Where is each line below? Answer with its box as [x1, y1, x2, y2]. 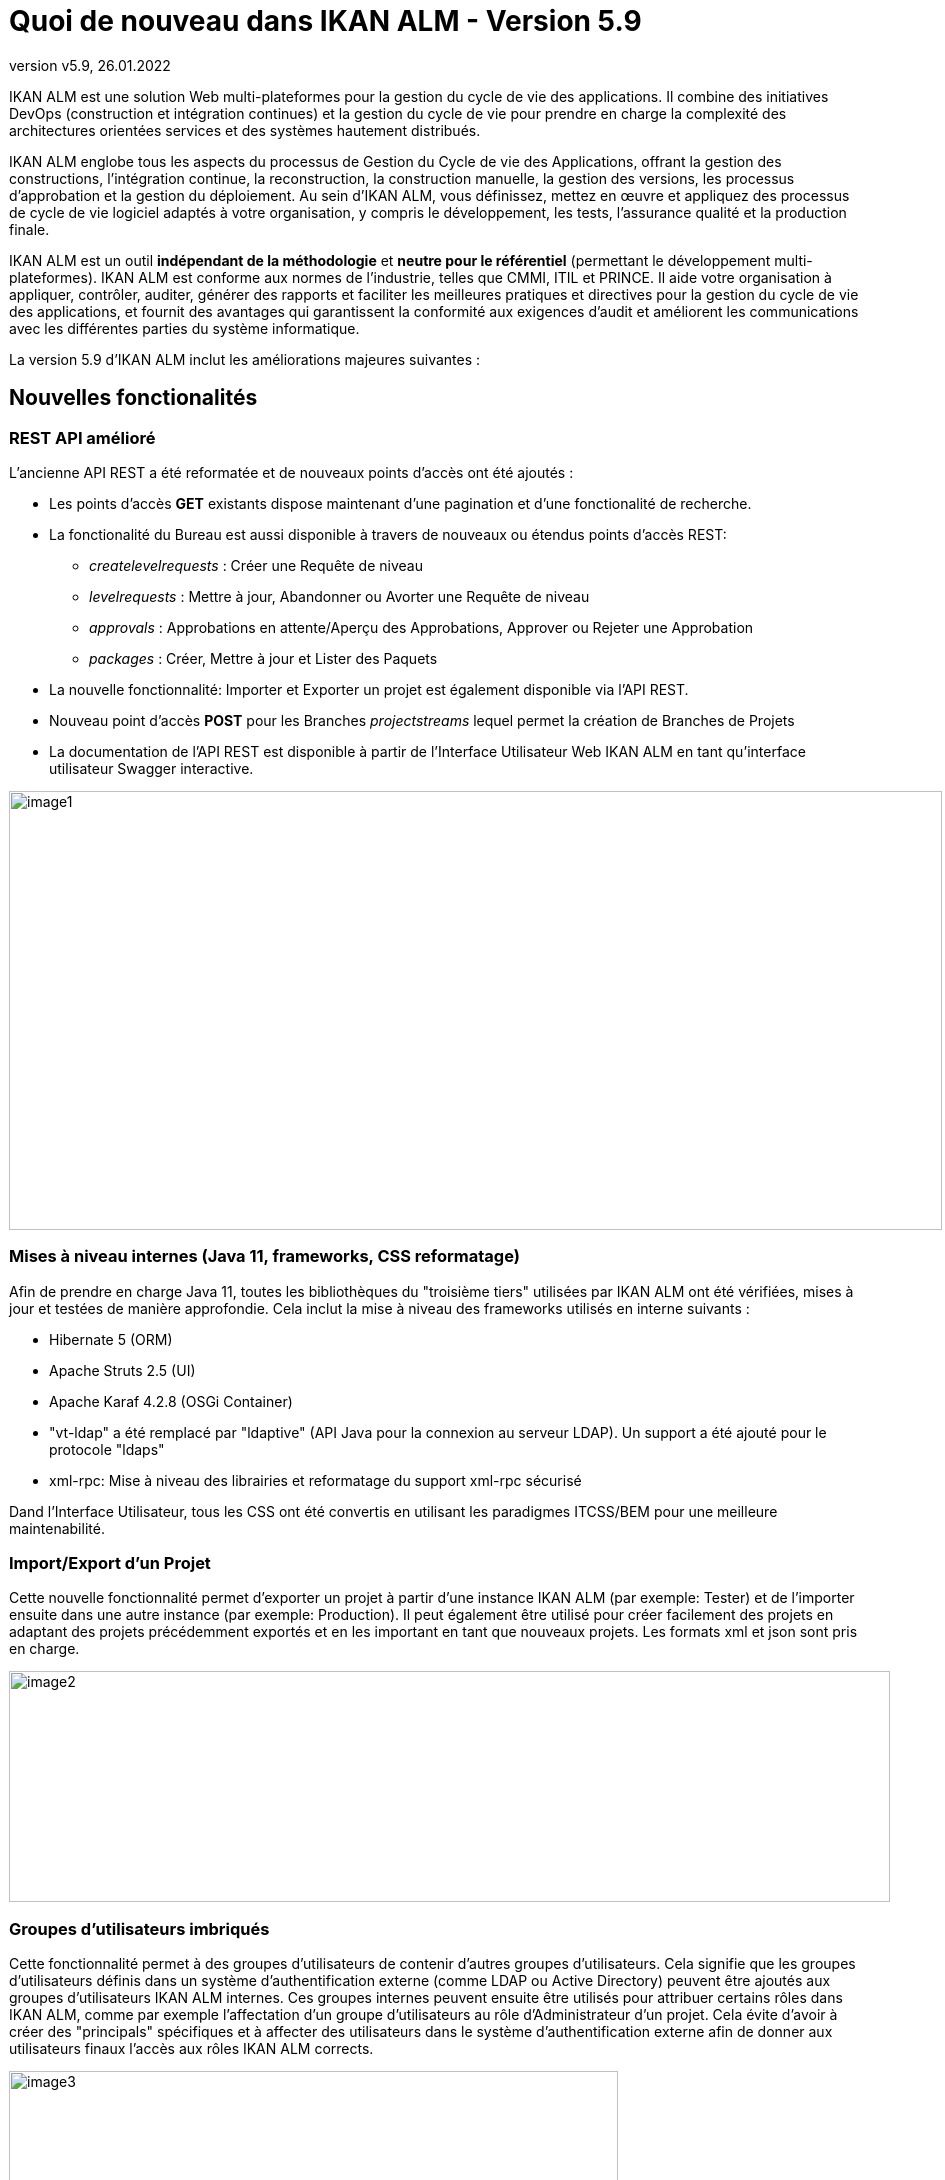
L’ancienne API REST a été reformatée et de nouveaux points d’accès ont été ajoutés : [9, 463, 574, 481]
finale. [9, 220, 50, 238]
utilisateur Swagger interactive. [49, 759, 254, 777]
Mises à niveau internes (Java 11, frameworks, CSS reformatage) [9, 1246, 520, 1267]
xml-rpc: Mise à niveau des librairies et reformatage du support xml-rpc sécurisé [49, 1471, 582, 1489]
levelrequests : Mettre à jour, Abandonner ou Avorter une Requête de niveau [89, 587, 590, 605]
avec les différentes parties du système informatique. [9, 319, 360, 337]
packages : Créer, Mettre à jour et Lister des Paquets [89, 649, 438, 667]
